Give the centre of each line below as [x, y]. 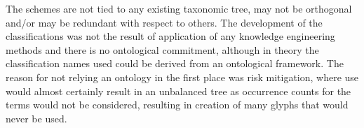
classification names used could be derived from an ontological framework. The [175, 63]
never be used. [36, 118]
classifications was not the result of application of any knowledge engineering [170, 36]
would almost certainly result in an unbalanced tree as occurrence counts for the [178, 91]
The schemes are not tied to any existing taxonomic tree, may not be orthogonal [179, 8]
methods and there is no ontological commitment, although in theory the [162, 49]
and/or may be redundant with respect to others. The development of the [164, 22]
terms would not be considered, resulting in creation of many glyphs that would [177, 105]
